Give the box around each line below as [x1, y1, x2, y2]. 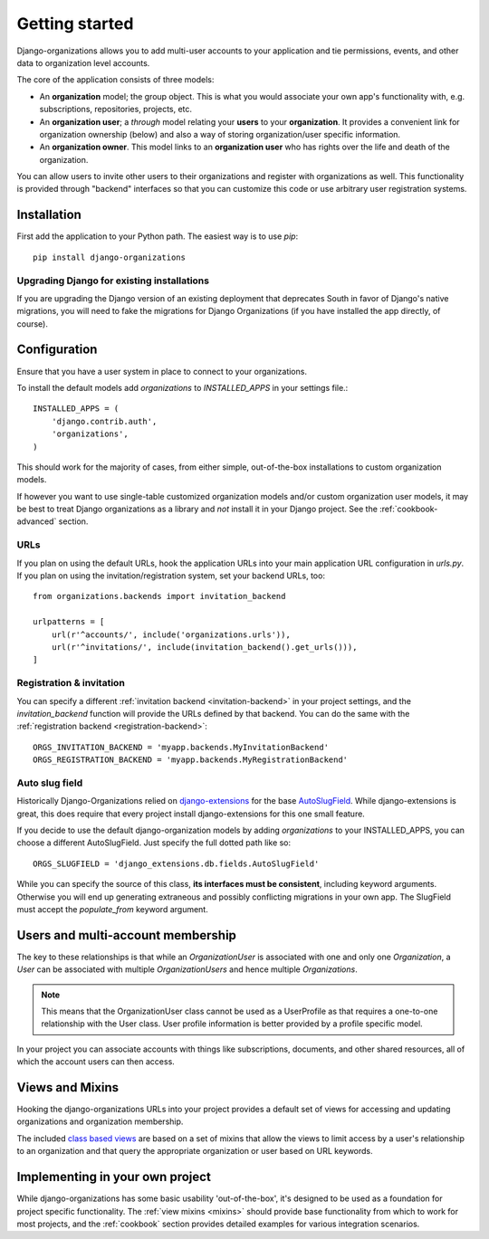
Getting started [16, 14, 134, 33]
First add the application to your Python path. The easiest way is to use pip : [16, 231, 299, 242]
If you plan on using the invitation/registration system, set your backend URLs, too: [16, 570, 326, 581]
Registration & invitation [16, 677, 126, 690]
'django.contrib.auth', [51, 416, 158, 426]
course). [16, 318, 49, 329]
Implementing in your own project [16, 1169, 212, 1185]
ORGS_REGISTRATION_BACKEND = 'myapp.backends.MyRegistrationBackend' [33, 755, 349, 765]
